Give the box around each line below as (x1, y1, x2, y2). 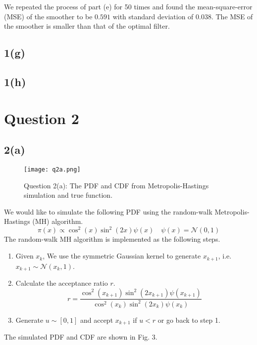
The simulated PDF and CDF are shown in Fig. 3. (4, 332, 157, 342)
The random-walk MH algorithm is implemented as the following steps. (4, 234, 220, 244)
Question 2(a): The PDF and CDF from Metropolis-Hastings (24, 180, 209, 190)
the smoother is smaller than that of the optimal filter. (4, 21, 170, 31)
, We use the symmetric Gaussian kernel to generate (43, 251, 201, 261)
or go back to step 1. (157, 314, 220, 325)
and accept (80, 314, 113, 325)
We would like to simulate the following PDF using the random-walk (4, 206, 212, 216)
